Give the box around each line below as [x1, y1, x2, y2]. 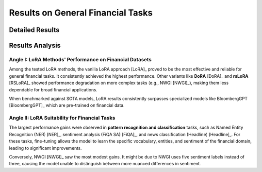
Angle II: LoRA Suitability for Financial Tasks [9, 115, 115, 121]
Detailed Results [9, 26, 60, 34]
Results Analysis [9, 41, 61, 50]
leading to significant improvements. [9, 145, 82, 151]
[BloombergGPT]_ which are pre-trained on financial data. [9, 103, 125, 108]
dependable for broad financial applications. [9, 86, 98, 92]
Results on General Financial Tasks [9, 7, 153, 18]
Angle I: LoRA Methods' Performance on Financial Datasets [9, 56, 152, 63]
